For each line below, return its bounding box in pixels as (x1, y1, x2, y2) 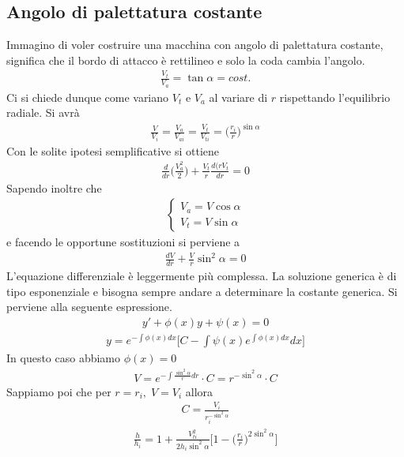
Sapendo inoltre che (6, 179, 102, 196)
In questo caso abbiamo (6, 350, 121, 366)
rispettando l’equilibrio (279, 88, 391, 105)
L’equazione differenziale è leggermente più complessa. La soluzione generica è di (6, 268, 397, 284)
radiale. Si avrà (6, 104, 80, 121)
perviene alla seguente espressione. (6, 298, 172, 315)
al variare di (209, 88, 268, 105)
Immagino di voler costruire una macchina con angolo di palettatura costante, (6, 36, 383, 53)
